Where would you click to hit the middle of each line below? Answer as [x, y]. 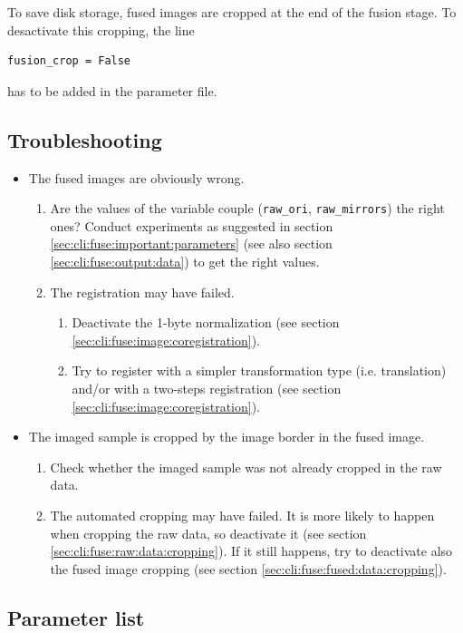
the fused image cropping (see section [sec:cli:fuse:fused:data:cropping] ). [248, 568]
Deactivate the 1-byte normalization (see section [206, 322]
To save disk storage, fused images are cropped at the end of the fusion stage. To [232, 12]
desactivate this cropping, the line [101, 29]
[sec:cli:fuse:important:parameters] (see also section [191, 243]
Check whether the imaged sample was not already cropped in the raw [246, 467]
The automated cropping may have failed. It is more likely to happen [242, 515]
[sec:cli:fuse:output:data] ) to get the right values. [185, 262]
